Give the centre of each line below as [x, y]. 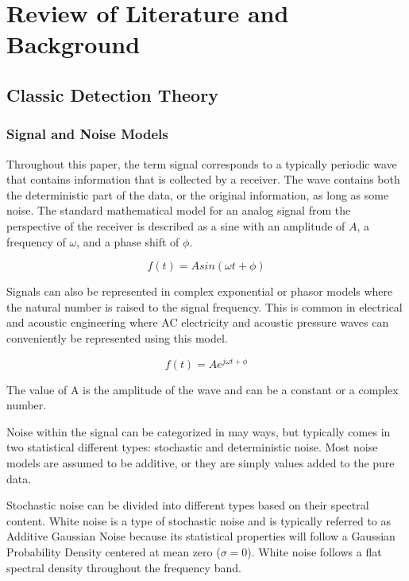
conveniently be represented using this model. [117, 337]
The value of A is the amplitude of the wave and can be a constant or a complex [203, 389]
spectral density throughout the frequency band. [124, 567]
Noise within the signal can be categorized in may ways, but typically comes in [199, 431]
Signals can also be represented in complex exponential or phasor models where [200, 291]
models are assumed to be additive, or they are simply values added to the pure [201, 462]
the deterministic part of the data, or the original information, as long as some [198, 194]
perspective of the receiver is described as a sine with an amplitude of [176, 225]
